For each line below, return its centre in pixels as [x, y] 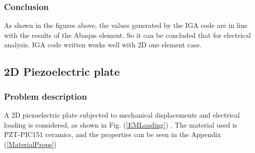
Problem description [45, 96]
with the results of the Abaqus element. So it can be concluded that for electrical [127, 35]
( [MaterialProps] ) [30, 144]
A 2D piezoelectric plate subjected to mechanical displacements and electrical [122, 115]
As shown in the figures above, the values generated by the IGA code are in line [126, 25]
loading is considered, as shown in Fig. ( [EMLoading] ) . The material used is [121, 124]
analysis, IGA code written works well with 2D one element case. [103, 45]
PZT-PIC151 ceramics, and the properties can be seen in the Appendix [113, 134]
